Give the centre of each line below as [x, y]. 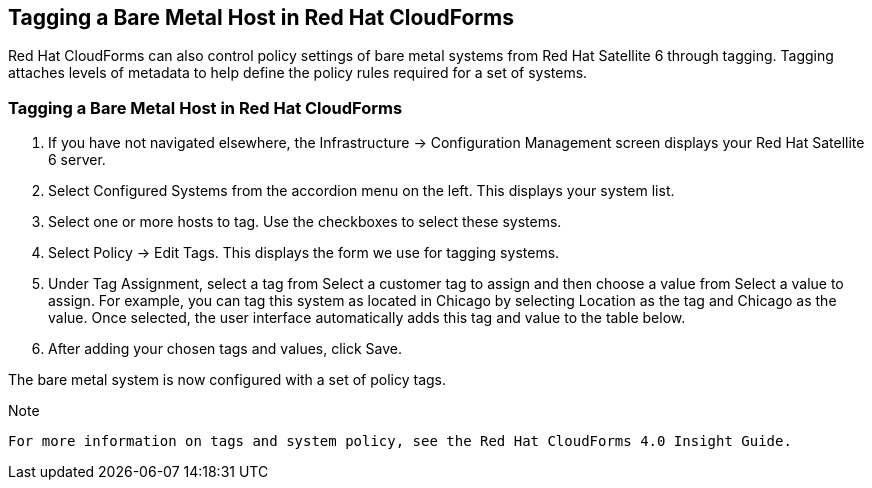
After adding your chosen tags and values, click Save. [225, 349]
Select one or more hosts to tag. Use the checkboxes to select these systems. [305, 222]
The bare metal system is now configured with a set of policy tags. [227, 380]
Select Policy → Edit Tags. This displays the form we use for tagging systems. [304, 253]
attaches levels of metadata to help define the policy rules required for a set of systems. [298, 73]
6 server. [77, 160]
